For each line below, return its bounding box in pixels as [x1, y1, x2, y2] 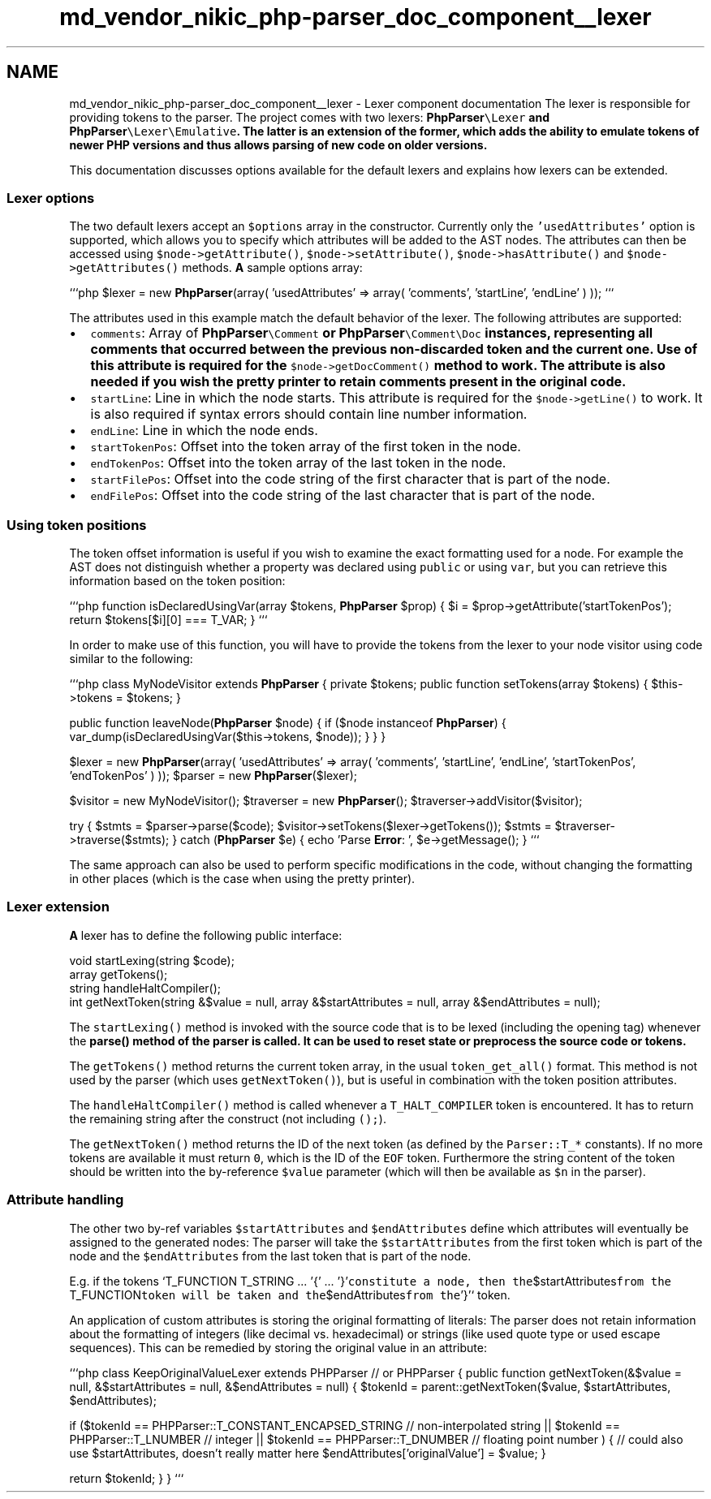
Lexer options [6, 189, 95, 206]
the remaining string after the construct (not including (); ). [69, 1111, 386, 1126]
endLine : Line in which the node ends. [90, 422, 318, 439]
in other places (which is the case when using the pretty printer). [69, 872, 416, 886]
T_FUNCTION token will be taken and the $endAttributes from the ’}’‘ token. [69, 1287, 511, 1302]
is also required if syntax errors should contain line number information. [90, 406, 528, 423]
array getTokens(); [69, 967, 168, 981]
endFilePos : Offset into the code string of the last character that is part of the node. [90, 487, 596, 504]
